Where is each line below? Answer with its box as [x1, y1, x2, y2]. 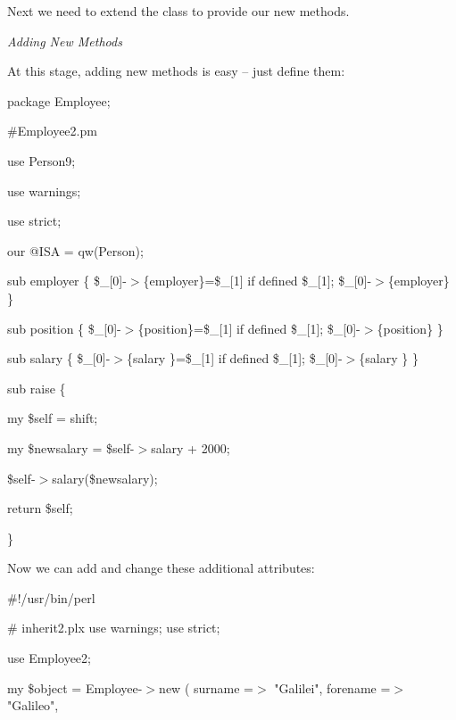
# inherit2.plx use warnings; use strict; [7, 618, 220, 637]
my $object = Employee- [7, 678, 143, 697]
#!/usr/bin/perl [7, 588, 95, 607]
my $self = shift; [7, 409, 98, 427]
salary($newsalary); [52, 468, 158, 487]
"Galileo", [7, 696, 59, 715]
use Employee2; [7, 649, 91, 667]
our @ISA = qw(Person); [7, 241, 144, 260]
